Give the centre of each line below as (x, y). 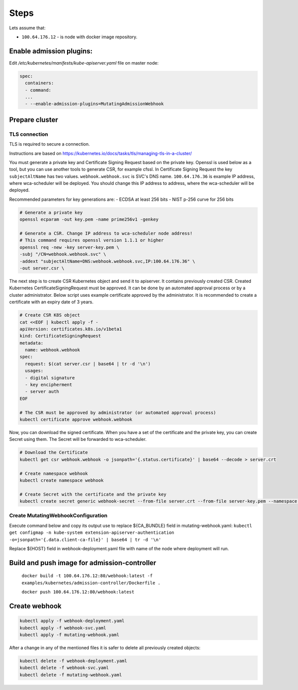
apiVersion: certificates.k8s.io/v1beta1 (71, 329)
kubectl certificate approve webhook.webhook (76, 419)
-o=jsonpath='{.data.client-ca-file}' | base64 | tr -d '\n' (85, 540)
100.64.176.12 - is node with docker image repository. (79, 37)
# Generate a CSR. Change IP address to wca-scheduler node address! (106, 233)
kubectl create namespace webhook (62, 480)
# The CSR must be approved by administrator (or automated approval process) (118, 412)
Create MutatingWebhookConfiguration (58, 516)
